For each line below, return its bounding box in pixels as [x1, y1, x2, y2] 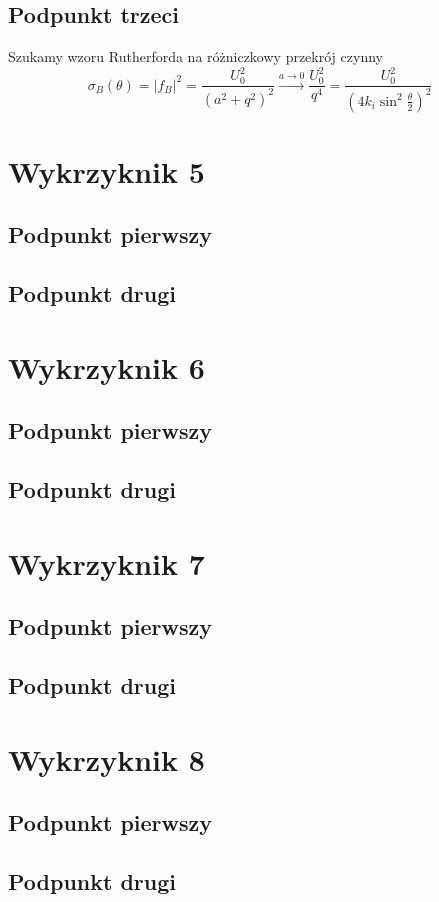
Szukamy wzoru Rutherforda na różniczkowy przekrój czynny [8, 46, 383, 67]
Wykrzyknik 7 [8, 542, 205, 583]
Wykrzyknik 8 [8, 738, 205, 779]
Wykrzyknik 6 [8, 346, 205, 387]
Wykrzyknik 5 [8, 150, 205, 191]
